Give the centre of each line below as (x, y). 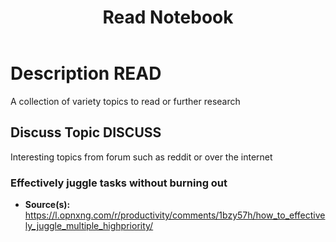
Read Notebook (168, 17)
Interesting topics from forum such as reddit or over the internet (141, 157)
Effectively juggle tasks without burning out (119, 183)
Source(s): (47, 205)
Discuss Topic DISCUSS (86, 132)
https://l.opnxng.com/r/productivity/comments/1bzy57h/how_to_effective (175, 215)
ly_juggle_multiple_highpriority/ (89, 226)
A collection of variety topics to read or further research (125, 101)
